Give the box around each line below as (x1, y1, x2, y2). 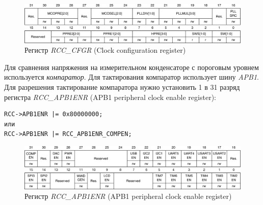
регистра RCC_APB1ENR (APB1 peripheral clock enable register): (4, 91, 216, 102)
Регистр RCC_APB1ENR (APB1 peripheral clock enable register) (24, 191, 232, 201)
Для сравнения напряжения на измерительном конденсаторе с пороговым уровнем (4, 61, 259, 72)
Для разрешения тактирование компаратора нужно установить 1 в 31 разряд (4, 81, 240, 92)
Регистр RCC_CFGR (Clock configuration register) (24, 45, 186, 55)
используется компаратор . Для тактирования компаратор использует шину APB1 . (4, 72, 259, 82)
